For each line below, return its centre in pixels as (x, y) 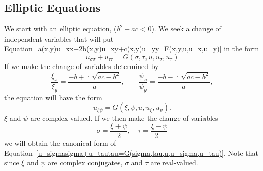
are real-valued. (174, 163)
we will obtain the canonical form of (60, 142)
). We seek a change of (186, 29)
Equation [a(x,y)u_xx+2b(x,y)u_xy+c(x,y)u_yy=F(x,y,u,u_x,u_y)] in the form (132, 48)
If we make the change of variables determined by (81, 66)
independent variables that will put (59, 38)
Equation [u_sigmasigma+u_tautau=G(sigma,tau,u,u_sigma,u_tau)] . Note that (131, 152)
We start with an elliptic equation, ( (61, 29)
